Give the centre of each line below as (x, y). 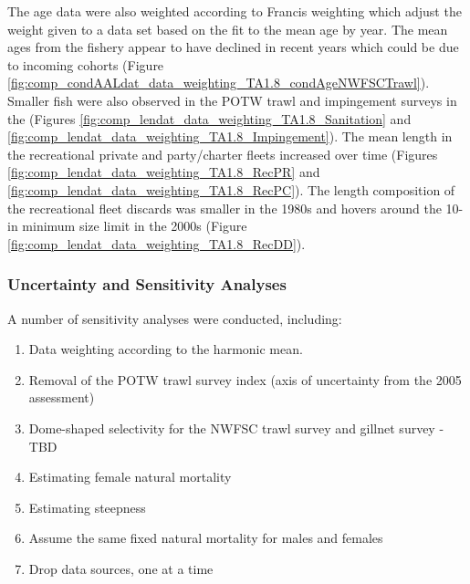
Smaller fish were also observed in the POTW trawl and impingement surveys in (232, 100)
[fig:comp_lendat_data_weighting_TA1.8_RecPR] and (164, 172)
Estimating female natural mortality (130, 477)
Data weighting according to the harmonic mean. (166, 349)
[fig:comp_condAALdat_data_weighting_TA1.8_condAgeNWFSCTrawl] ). (219, 83)
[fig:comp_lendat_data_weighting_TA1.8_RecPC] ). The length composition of (231, 189)
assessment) (62, 397)
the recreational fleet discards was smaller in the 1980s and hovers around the (225, 208)
